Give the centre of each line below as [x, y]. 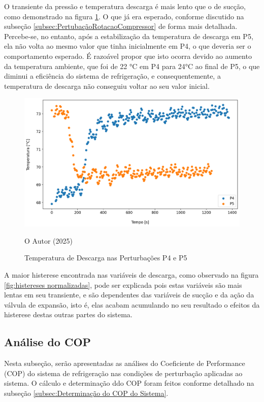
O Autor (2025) [48, 240]
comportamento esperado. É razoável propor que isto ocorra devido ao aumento [128, 56]
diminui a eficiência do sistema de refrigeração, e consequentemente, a [112, 76]
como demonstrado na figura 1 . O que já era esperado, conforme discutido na [124, 16]
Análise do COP [48, 342]
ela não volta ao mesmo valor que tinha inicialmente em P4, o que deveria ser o [128, 46]
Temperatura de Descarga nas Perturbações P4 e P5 [106, 258]
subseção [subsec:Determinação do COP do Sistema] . [86, 393]
